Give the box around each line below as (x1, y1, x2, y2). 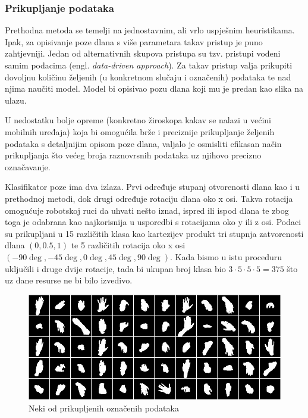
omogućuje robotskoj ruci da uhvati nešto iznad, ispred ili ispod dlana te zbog (5, 204, 289, 216)
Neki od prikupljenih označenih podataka (29, 401, 179, 414)
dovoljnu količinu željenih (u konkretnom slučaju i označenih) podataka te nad (5, 70, 291, 83)
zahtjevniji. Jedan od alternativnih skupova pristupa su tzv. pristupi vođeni (5, 47, 281, 60)
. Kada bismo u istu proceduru (169, 250, 282, 263)
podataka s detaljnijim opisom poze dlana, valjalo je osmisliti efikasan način (5, 137, 282, 149)
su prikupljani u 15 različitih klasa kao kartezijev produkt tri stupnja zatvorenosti (5, 227, 304, 239)
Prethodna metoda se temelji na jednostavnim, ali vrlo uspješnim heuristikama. (5, 24, 295, 36)
